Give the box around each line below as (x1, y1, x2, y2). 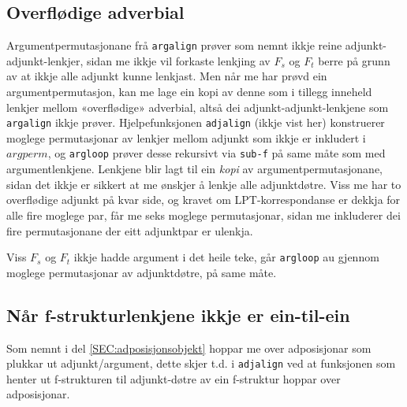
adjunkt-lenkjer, (6, 52, 84, 68)
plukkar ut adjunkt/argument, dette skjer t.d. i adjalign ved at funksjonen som (6, 355, 396, 372)
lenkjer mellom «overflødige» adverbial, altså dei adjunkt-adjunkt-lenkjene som (6, 98, 389, 115)
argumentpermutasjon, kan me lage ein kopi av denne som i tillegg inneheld (6, 83, 372, 100)
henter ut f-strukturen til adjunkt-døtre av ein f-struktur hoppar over (6, 370, 341, 387)
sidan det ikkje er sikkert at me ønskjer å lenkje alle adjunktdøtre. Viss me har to (6, 176, 401, 192)
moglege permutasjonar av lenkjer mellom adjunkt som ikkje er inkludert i (6, 129, 366, 146)
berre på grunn (318, 52, 390, 68)
